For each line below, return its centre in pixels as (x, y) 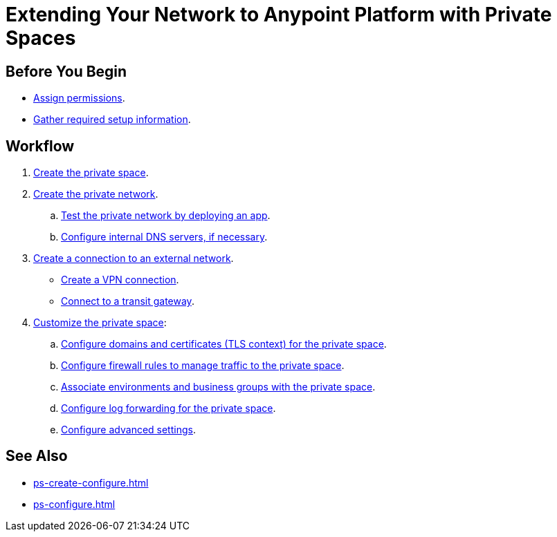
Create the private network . (96, 194)
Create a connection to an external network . (134, 258)
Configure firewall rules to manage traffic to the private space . (203, 366)
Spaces (41, 38)
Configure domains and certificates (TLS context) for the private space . (224, 344)
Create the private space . (91, 173)
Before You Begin (66, 71)
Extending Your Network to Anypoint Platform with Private (279, 15)
